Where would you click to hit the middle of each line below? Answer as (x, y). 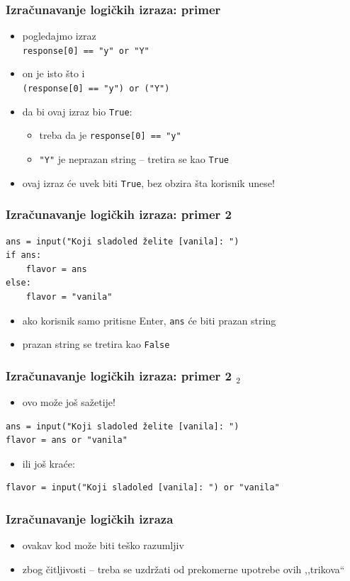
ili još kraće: (49, 463)
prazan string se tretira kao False (96, 344)
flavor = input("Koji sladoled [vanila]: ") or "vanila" (143, 488)
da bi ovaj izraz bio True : (77, 111)
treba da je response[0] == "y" (110, 135)
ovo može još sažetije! (69, 402)
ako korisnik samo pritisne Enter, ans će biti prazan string (149, 320)
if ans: (24, 255)
